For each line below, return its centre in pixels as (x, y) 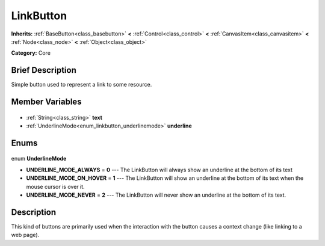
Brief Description (44, 70)
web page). (25, 235)
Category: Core (31, 53)
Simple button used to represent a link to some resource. (82, 85)
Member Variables (46, 102)
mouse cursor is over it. (55, 186)
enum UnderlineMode (39, 159)
